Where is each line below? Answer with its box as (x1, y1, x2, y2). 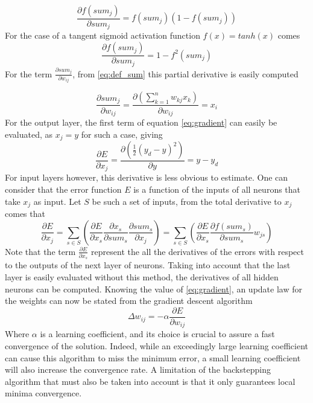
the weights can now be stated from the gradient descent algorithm (5, 294, 253, 307)
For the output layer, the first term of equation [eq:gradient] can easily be (5, 115, 277, 128)
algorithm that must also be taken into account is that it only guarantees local (5, 375, 296, 387)
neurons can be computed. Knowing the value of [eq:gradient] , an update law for (5, 282, 302, 295)
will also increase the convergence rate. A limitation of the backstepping (5, 363, 271, 376)
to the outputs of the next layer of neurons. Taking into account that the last (5, 259, 291, 271)
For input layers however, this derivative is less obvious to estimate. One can (5, 171, 288, 184)
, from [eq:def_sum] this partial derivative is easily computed (72, 67, 299, 80)
